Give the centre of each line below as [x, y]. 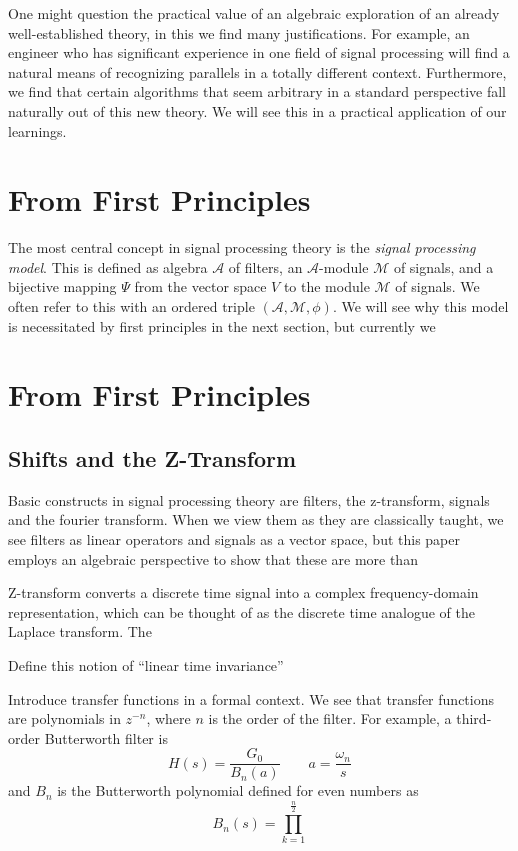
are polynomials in [64, 718]
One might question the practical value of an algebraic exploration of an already [254, 13]
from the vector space [200, 286]
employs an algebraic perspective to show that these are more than [213, 558]
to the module [326, 286]
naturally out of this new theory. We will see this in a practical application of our [257, 110]
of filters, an [265, 266]
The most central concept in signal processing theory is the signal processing [242, 247]
